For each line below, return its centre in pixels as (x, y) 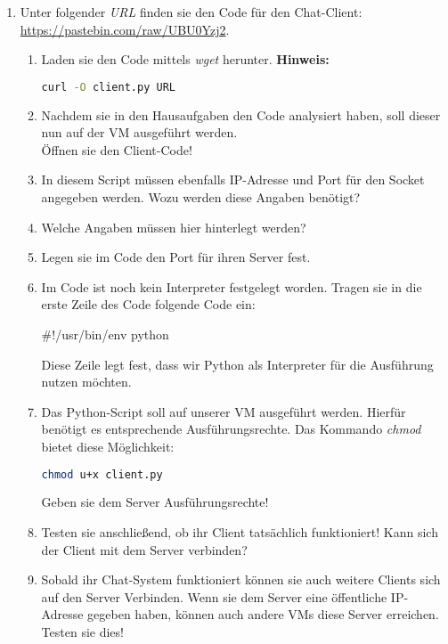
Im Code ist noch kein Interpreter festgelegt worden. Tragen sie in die (232, 286)
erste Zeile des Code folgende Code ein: (148, 304)
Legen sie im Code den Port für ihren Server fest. (176, 257)
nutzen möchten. (86, 382)
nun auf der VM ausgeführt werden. (139, 132)
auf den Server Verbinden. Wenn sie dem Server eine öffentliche (214, 596)
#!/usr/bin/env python (105, 334)
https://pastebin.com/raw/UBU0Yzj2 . (125, 29)
